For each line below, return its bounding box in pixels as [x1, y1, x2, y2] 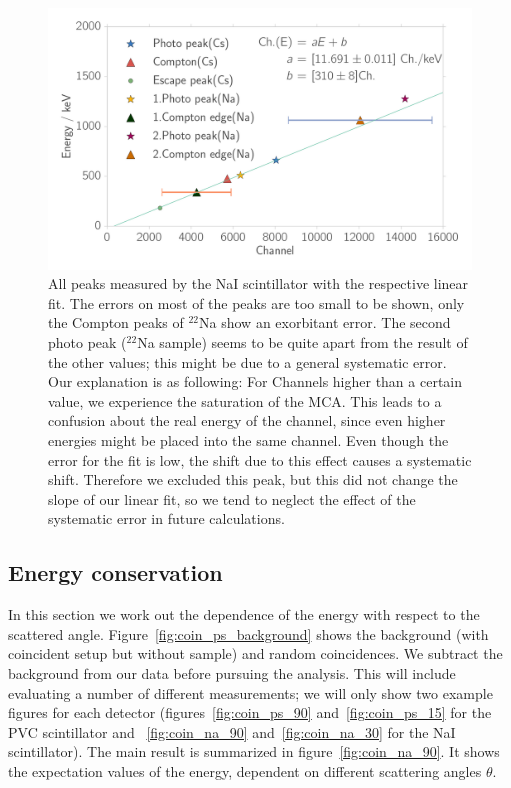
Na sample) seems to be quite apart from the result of [137, 332, 468, 353]
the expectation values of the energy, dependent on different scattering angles [8, 760, 482, 781]
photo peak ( [48, 332, 127, 353]
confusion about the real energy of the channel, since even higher [48, 410, 446, 431]
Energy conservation [8, 557, 223, 588]
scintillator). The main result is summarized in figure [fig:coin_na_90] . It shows [8, 741, 500, 762]
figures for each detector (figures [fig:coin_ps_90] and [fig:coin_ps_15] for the [8, 702, 492, 723]
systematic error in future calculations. [48, 508, 285, 529]
